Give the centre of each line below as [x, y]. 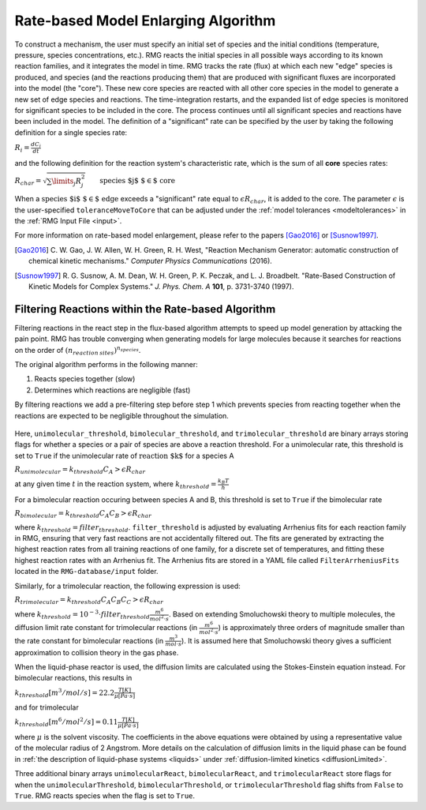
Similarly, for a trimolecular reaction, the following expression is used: [127, 586]
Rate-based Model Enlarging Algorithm [145, 21]
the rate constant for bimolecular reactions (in [89, 640]
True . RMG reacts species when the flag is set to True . [105, 795]
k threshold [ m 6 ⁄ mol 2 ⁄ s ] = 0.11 [66, 722]
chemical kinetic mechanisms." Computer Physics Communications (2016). [150, 261]
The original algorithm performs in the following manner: [106, 365]
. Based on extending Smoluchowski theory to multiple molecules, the [282, 614]
